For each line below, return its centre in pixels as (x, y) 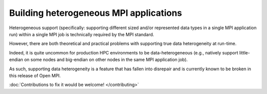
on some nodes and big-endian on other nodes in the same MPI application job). (106, 60)
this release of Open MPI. (35, 75)
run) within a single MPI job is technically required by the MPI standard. (82, 34)
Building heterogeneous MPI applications (96, 13)
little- (245, 52)
